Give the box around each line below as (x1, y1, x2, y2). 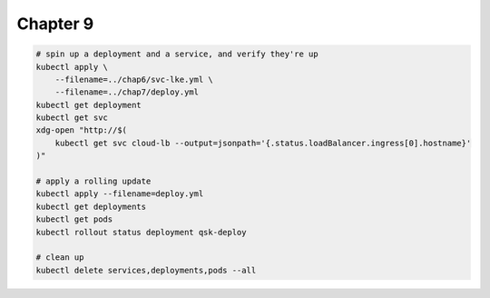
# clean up (35, 253, 84, 263)
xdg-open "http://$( (35, 125, 127, 135)
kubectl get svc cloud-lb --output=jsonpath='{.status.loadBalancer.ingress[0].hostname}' (54, 137, 472, 148)
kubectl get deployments (35, 201, 147, 212)
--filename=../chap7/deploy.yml (54, 87, 200, 97)
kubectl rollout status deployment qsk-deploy (35, 227, 247, 237)
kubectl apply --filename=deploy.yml (35, 189, 204, 199)
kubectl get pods (35, 214, 113, 224)
